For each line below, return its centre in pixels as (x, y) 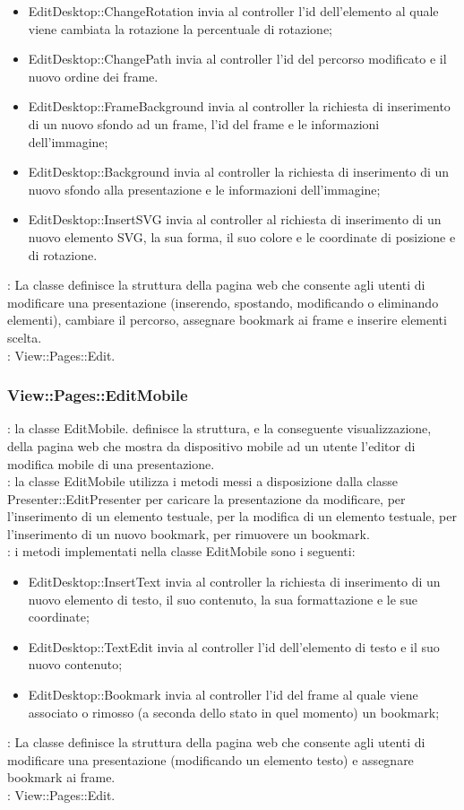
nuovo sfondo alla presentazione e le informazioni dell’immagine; (204, 189)
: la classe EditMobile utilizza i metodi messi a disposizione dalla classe (202, 481)
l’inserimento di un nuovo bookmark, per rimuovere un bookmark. (189, 533)
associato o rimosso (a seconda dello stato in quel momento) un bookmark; (234, 712)
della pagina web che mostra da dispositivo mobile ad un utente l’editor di (211, 445)
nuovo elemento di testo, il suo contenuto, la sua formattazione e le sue (223, 599)
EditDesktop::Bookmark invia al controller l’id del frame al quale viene (223, 695)
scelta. (25, 337)
